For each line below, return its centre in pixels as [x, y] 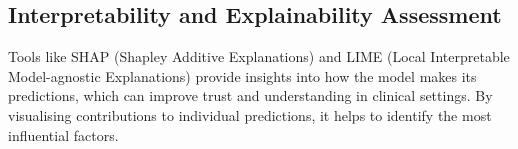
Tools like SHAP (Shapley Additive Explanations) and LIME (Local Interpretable [259, 56]
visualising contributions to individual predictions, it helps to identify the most [250, 114]
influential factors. [63, 134]
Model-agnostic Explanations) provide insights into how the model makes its [242, 75]
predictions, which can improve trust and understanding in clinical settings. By [250, 95]
